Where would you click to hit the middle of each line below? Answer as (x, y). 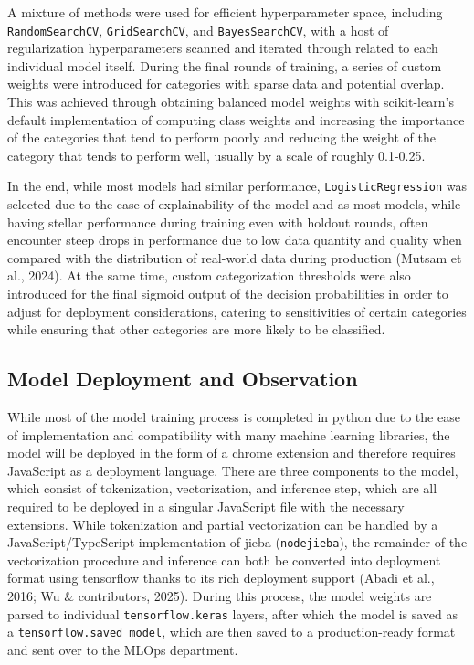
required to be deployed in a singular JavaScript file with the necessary (206, 506)
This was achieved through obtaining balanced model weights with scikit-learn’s (231, 102)
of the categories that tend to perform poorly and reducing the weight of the (221, 137)
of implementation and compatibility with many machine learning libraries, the (229, 434)
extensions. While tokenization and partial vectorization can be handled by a (223, 524)
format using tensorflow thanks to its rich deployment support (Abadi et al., (221, 578)
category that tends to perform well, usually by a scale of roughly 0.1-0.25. (216, 155)
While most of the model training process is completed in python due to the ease (234, 417)
